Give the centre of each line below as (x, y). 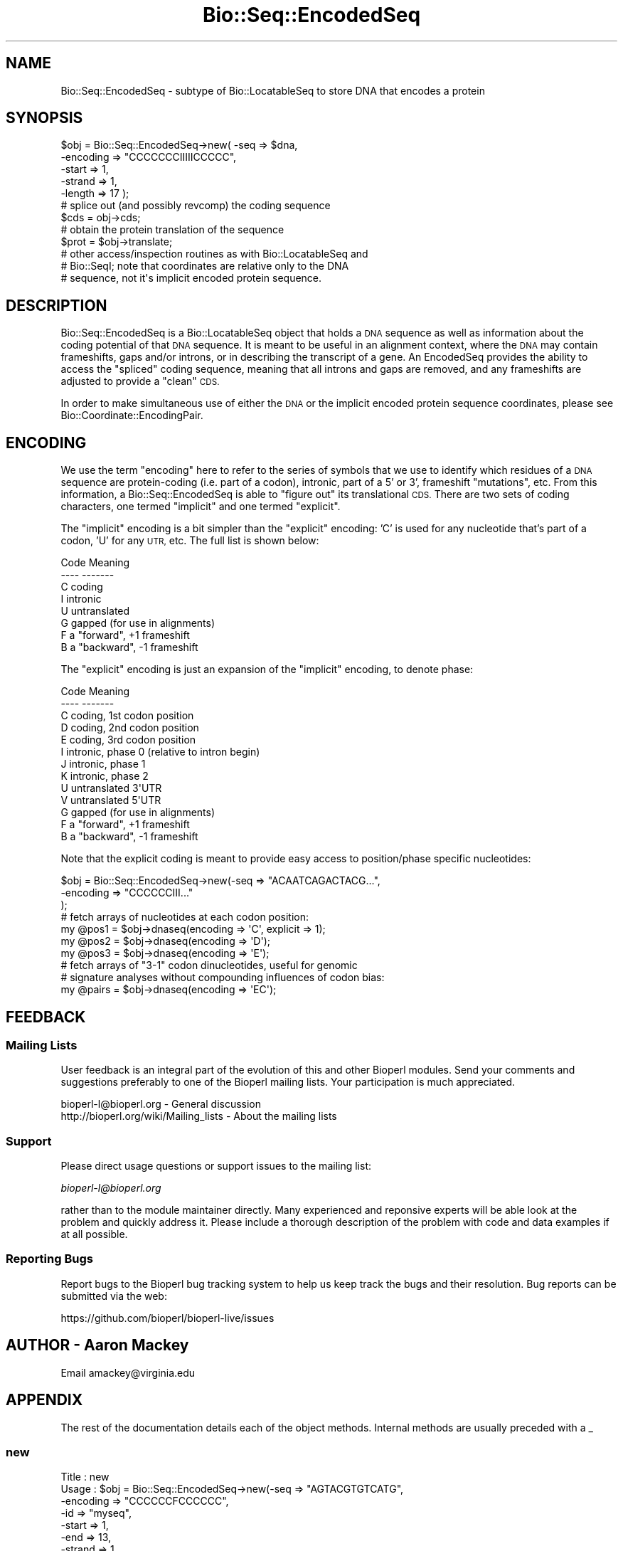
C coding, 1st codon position (127, 716)
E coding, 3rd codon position (128, 740)
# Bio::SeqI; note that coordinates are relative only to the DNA (205, 266)
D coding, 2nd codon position (130, 728)
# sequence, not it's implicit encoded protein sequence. (191, 278)
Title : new (85, 1477)
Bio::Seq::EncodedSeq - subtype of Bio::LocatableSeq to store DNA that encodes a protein (273, 90)
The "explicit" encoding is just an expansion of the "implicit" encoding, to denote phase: (267, 669)
